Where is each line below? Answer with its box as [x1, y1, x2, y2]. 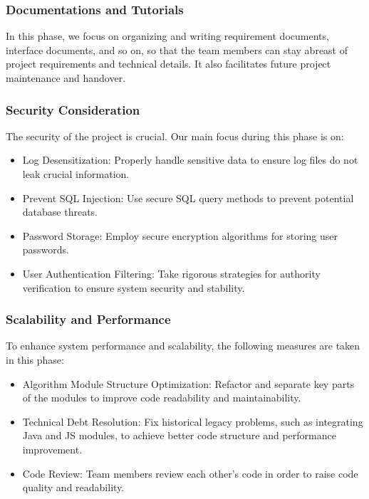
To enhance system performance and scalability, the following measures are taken [6, 338, 360, 353]
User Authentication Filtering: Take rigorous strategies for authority [22, 266, 321, 280]
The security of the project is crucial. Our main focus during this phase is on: [6, 128, 344, 143]
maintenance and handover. [6, 70, 126, 85]
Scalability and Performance [6, 310, 171, 328]
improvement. [22, 441, 83, 456]
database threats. [22, 204, 98, 219]
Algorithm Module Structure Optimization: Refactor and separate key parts [22, 376, 355, 391]
